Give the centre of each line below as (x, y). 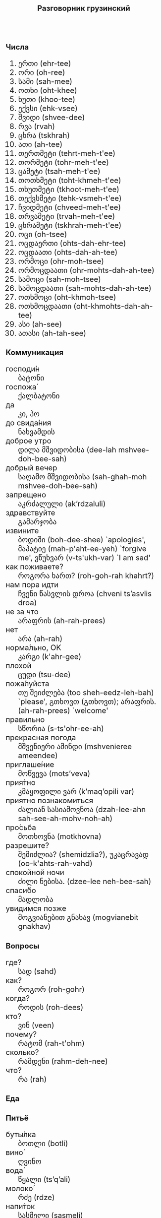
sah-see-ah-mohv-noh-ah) (65, 819)
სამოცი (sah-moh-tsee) (59, 279)
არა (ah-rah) (40, 639)
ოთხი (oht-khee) (48, 90)
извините (22, 531)
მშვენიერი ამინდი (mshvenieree (75, 747)
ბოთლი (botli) (43, 1143)
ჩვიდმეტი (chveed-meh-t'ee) (70, 207)
